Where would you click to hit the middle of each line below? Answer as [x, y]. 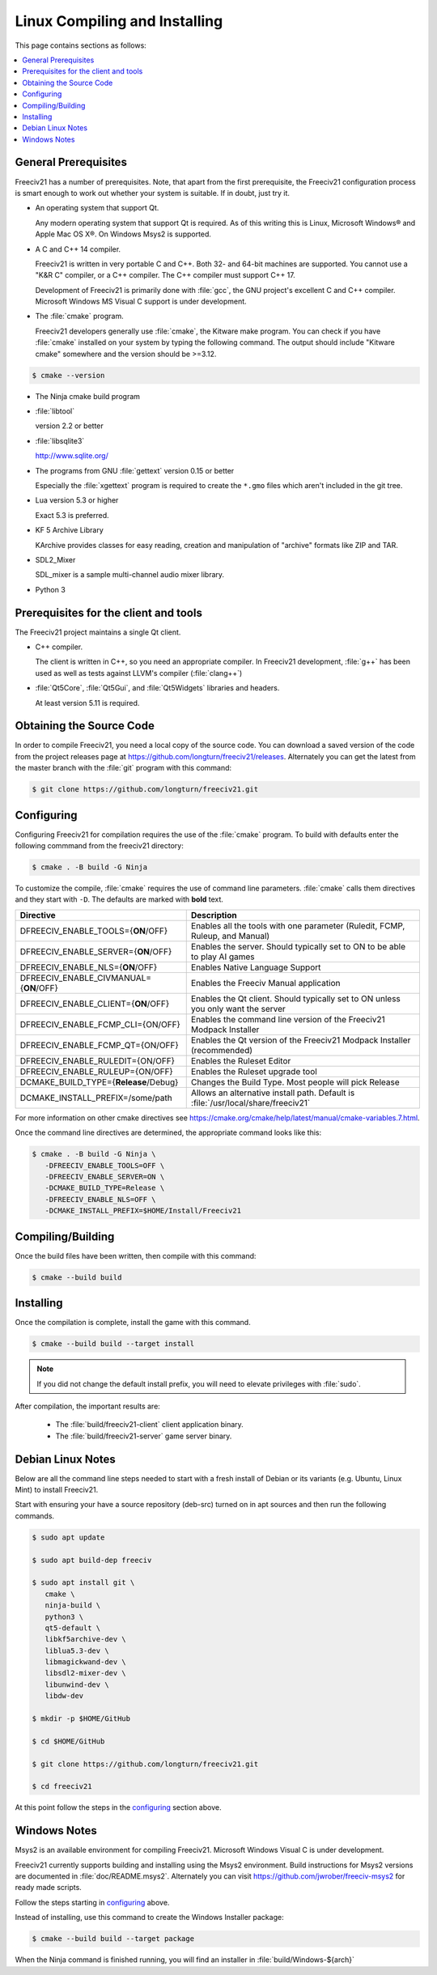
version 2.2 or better [70, 426]
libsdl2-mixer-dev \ [86, 1673]
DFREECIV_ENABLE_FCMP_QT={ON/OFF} [99, 1045]
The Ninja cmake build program [88, 396]
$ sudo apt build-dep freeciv [92, 1560]
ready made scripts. [49, 1888]
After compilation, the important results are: [88, 1406]
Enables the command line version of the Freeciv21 [288, 1019]
